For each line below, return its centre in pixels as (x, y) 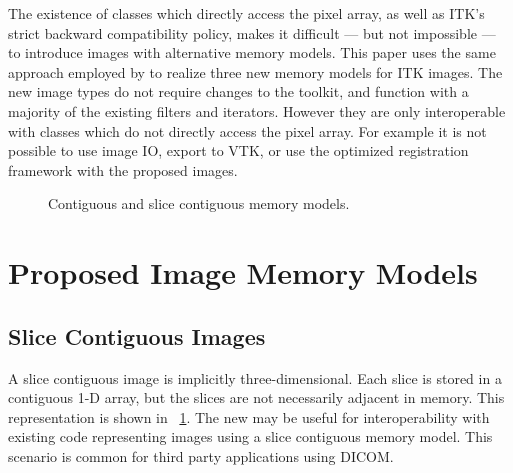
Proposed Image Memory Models (243, 272)
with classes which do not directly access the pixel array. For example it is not (247, 130)
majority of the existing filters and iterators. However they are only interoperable (257, 110)
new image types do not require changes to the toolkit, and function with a (238, 91)
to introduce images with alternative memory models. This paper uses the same (252, 52)
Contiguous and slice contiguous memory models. (199, 203)
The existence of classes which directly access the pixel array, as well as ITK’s (246, 13)
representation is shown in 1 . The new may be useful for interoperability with (249, 416)
